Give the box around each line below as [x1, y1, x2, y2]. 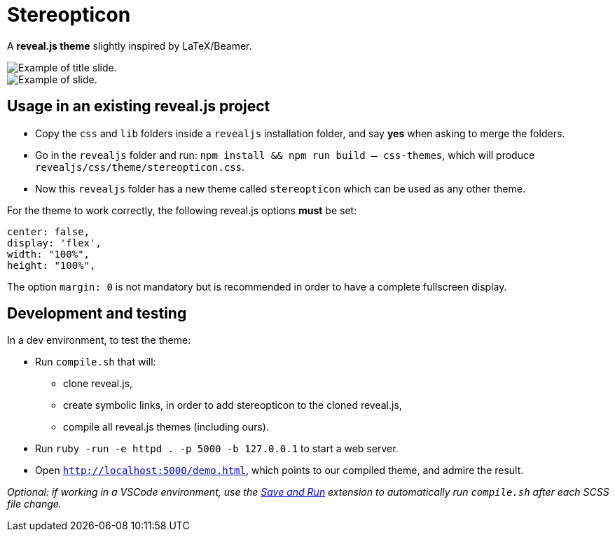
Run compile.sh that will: [35, 356, 156, 368]
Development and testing [7, 305, 187, 323]
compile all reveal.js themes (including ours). [63, 421, 269, 433]
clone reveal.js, [63, 377, 133, 390]
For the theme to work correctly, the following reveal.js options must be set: [7, 204, 357, 216]
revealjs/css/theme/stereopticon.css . [35, 160, 245, 173]
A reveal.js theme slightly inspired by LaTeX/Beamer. [7, 39, 252, 52]
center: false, [7, 225, 90, 237]
